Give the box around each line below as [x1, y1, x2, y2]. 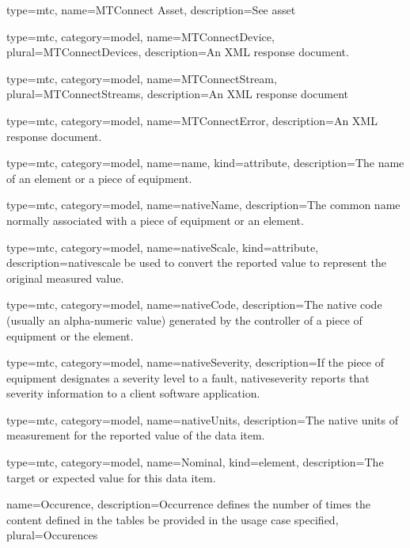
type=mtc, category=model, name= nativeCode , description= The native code [6, 296, 382, 313]
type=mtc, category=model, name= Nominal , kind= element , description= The [6, 454, 384, 470]
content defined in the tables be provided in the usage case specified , [6, 511, 339, 527]
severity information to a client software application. [6, 385, 260, 401]
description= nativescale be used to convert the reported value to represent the [6, 254, 387, 271]
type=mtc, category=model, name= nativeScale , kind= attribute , [6, 238, 319, 255]
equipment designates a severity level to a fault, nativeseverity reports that [6, 369, 370, 386]
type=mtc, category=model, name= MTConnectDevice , [6, 28, 275, 44]
